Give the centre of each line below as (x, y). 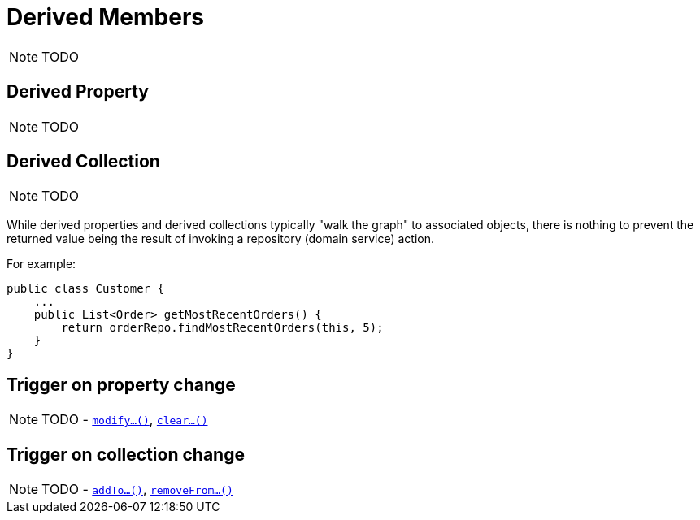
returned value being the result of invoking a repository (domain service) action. (221, 239)
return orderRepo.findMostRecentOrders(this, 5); (222, 328)
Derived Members (105, 17)
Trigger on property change (121, 384)
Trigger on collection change (126, 454)
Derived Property (78, 92)
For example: (41, 264)
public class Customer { (85, 289)
